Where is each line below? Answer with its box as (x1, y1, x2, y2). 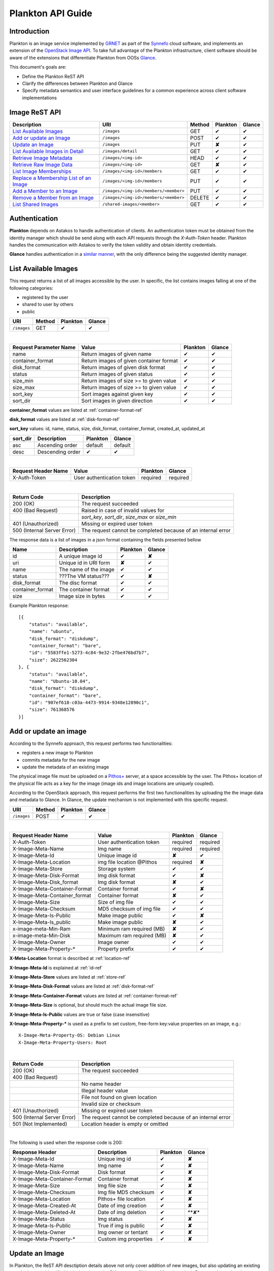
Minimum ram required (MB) (97, 925, 165, 932)
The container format (59, 586, 110, 593)
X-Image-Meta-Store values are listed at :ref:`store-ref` (9, 974, 126, 980)
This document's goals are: (9, 64, 66, 70)
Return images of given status (81, 370, 153, 377)
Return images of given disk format (81, 364, 165, 371)
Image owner (97, 939, 129, 946)
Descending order (37, 448, 81, 455)
